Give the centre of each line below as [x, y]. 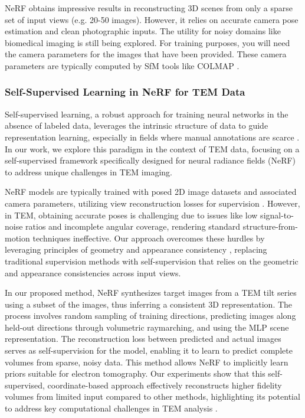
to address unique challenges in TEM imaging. [88, 172]
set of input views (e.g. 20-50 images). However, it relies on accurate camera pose [152, 19]
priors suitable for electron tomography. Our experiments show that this [135, 373]
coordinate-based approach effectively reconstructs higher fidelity [165, 385]
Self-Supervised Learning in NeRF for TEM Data [125, 92]
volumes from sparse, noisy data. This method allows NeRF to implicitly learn [147, 362]
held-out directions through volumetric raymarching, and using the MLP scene [147, 327]
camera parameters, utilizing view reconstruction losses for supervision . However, [152, 203]
